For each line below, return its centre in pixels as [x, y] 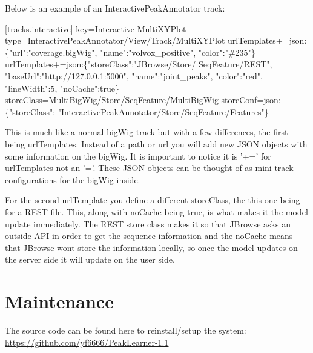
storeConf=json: [251, 100]
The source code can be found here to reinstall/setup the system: [126, 330]
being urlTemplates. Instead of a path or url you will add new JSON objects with [156, 143]
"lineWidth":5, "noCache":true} [62, 88]
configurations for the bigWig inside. [73, 179]
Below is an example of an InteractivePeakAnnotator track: [115, 8]
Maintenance [59, 301]
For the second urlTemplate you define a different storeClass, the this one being [153, 200]
